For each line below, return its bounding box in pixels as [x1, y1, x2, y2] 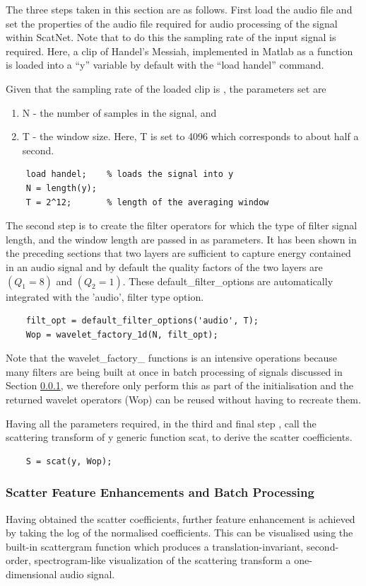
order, [6, 553, 31, 568]
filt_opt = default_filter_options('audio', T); [25, 316, 259, 326]
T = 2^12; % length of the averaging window [25, 197, 269, 207]
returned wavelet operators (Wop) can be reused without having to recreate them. [6, 392, 361, 407]
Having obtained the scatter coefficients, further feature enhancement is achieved [6, 511, 355, 526]
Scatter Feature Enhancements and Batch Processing [6, 483, 314, 501]
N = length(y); [25, 183, 97, 193]
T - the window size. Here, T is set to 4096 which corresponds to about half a [22, 129, 359, 144]
